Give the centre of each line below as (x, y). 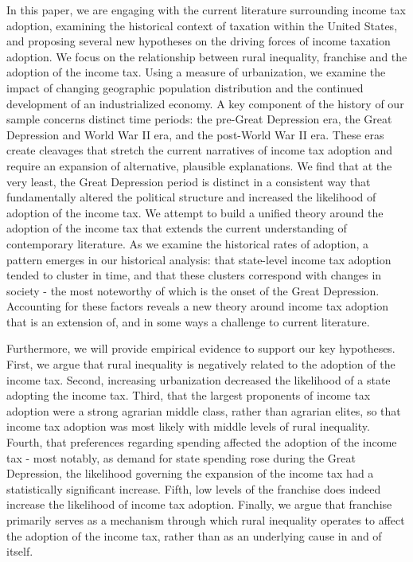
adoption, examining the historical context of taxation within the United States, (202, 25)
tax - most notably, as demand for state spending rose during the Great (181, 457)
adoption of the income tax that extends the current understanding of (177, 228)
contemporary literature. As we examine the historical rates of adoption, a (188, 243)
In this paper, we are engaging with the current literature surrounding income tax (206, 10)
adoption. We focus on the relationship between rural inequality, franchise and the (207, 56)
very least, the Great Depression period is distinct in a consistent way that (189, 181)
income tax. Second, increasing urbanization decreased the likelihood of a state (199, 379)
